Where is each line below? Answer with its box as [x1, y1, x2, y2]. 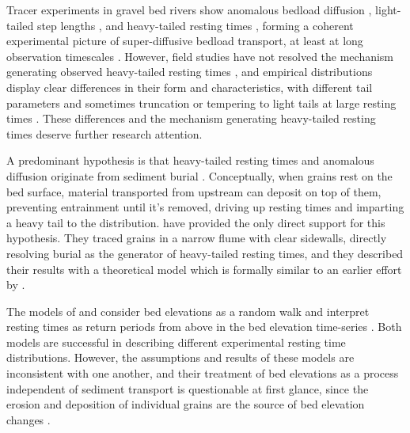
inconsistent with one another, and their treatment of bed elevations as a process [6, 365, 399, 382]
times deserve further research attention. [6, 125, 203, 142]
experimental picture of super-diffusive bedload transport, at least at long [6, 32, 363, 49]
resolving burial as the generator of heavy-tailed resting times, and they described [6, 245, 404, 261]
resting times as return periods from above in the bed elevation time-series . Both [6, 318, 402, 335]
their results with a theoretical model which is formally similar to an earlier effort [6, 260, 402, 277]
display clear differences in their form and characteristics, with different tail [6, 78, 373, 95]
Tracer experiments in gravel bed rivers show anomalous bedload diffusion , [6, 2, 372, 17]
